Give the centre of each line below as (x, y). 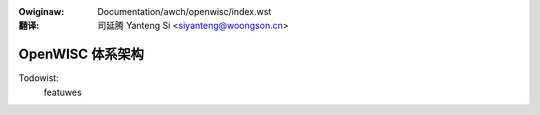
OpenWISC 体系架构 (81, 54)
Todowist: (38, 78)
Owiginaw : (41, 11)
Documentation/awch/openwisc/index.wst (184, 11)
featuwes (62, 92)
